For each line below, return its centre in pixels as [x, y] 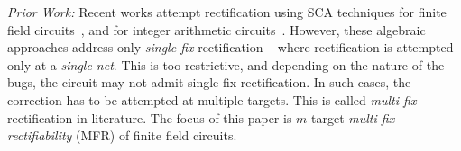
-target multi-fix [351, 117]
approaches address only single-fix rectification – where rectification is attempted [230, 47]
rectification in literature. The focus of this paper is [150, 117]
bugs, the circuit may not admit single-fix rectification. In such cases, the [209, 82]
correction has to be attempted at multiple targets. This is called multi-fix [212, 99]
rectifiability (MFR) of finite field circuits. [122, 135]
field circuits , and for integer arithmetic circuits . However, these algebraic [217, 29]
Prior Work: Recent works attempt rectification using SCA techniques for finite [227, 12]
